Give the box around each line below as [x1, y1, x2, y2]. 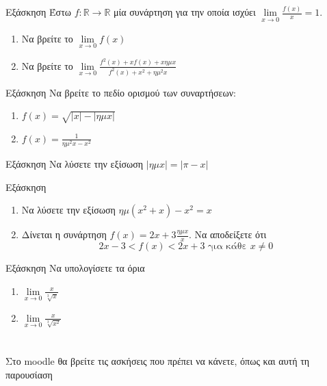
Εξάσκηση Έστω [5, 5, 71, 19]
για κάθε [208, 242, 247, 252]
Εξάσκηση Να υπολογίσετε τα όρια [5, 261, 145, 275]
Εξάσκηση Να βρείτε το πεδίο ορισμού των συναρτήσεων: [5, 85, 236, 99]
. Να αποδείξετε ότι [188, 227, 267, 242]
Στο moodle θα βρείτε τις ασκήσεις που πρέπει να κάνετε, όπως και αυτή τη [5, 354, 310, 368]
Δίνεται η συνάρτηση [21, 227, 107, 242]
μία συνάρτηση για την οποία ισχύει [114, 5, 256, 19]
